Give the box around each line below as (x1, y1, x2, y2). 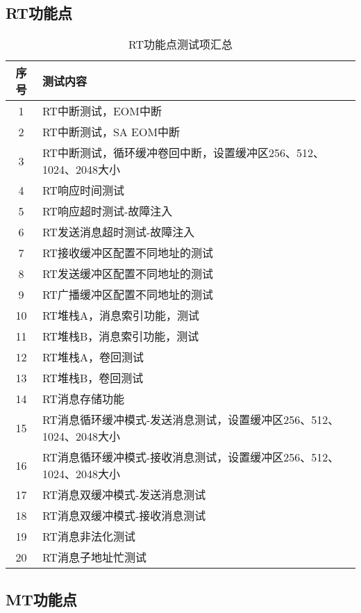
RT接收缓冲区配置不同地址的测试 (42, 245, 213, 261)
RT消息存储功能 (42, 391, 124, 407)
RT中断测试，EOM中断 (42, 103, 162, 120)
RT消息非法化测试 (42, 528, 135, 545)
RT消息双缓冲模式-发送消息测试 (42, 487, 206, 503)
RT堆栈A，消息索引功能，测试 (42, 307, 199, 324)
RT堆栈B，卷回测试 (42, 370, 144, 386)
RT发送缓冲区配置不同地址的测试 (42, 265, 213, 282)
